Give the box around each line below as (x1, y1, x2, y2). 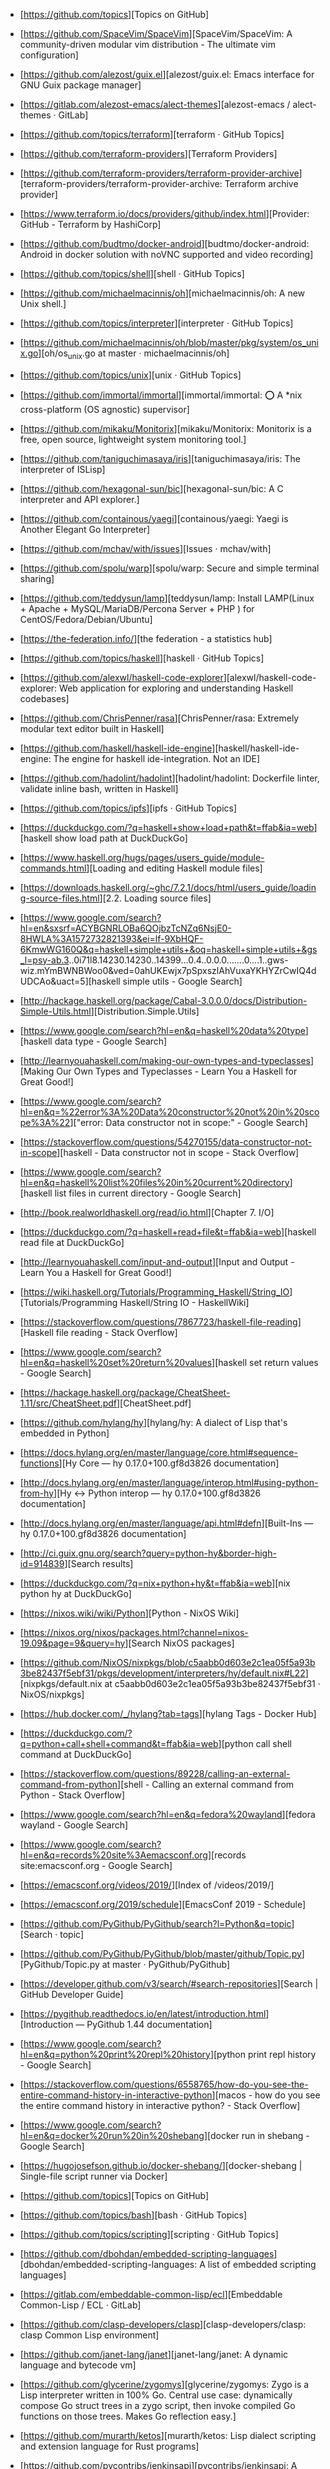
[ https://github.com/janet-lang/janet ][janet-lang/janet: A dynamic (19, 2348, 289, 2360)
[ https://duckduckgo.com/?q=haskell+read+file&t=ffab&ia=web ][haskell (19, 1225, 317, 1238)
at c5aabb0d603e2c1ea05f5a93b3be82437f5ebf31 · (104, 1677, 321, 1689)
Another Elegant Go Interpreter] (19, 523, 151, 535)
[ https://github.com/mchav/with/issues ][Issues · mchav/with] (19, 542, 272, 554)
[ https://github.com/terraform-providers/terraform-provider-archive (19, 167, 300, 179)
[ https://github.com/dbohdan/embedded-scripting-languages (19, 2247, 275, 2259)
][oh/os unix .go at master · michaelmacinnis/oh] (38, 347, 230, 361)
